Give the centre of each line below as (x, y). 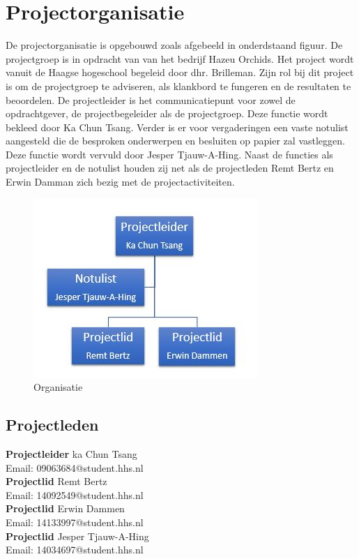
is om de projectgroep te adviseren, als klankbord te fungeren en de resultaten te (178, 85)
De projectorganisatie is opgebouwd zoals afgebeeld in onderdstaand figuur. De (174, 45)
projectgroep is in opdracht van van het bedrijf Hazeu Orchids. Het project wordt (180, 58)
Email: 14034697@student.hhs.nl (75, 550)
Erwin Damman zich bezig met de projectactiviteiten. (120, 182)
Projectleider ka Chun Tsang (71, 454)
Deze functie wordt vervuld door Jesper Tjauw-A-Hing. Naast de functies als (169, 154)
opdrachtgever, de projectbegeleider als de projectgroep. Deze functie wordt (167, 113)
